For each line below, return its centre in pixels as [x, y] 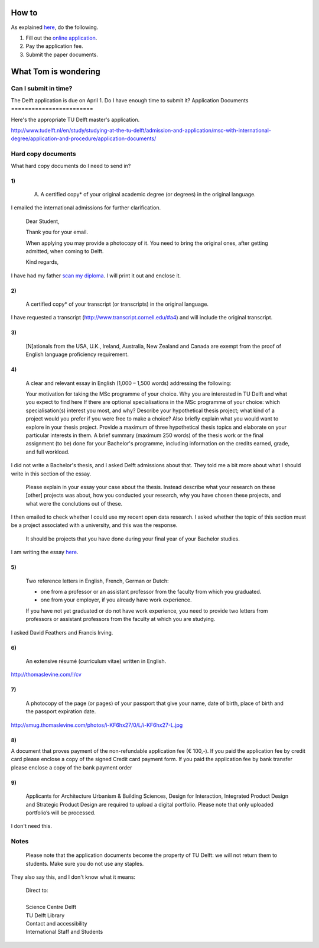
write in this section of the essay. [51, 474]
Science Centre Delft [51, 907]
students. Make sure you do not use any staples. [85, 863]
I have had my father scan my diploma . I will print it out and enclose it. [96, 276]
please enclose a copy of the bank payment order [71, 767]
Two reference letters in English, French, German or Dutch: [97, 581]
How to [24, 13]
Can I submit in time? [42, 89]
